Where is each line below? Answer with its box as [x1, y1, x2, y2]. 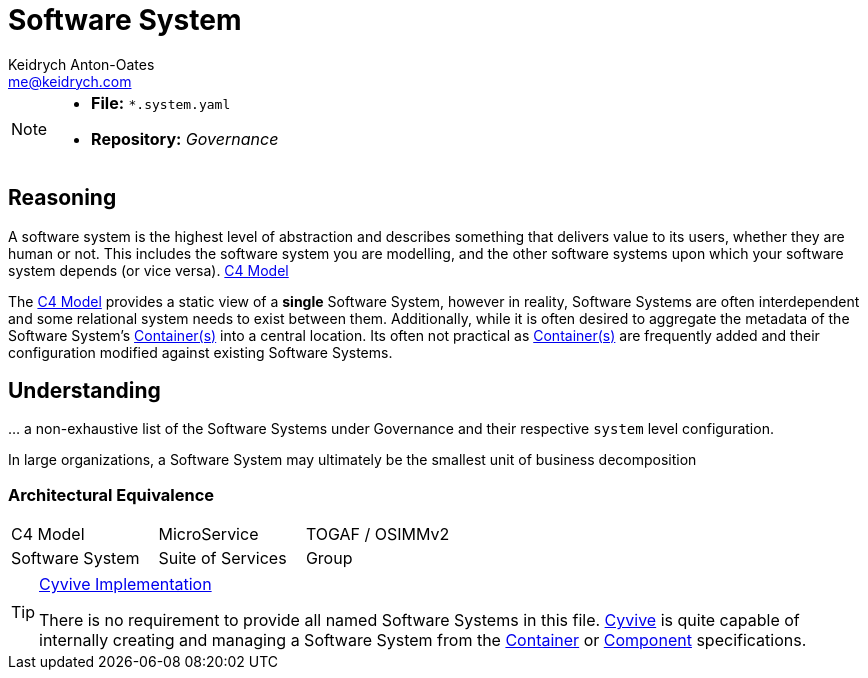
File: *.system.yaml [91, 92, 231, 113]
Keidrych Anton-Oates [8, 55, 155, 73]
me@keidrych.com [8, 72, 132, 90]
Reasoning [8, 185, 117, 211]
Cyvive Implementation [39, 574, 212, 595]
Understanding [8, 378, 161, 404]
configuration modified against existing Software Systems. [8, 343, 393, 361]
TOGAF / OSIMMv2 [305, 524, 450, 545]
